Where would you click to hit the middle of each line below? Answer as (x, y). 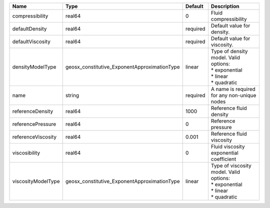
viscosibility (26, 153)
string (72, 95)
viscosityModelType (36, 181)
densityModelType (34, 67)
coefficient (223, 159)
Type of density (229, 51)
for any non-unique (233, 95)
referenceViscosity (34, 137)
